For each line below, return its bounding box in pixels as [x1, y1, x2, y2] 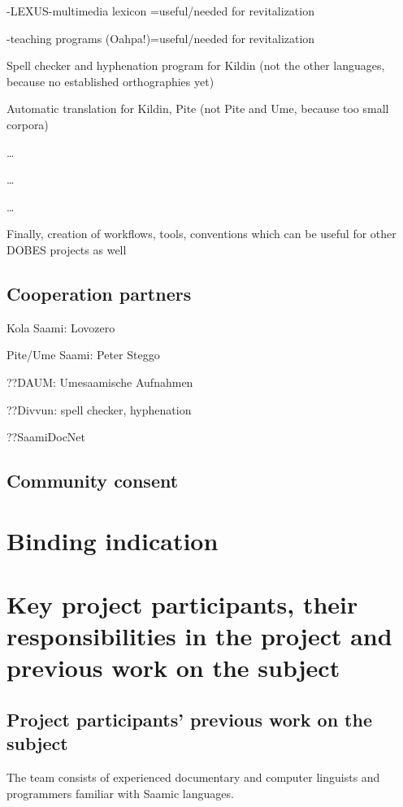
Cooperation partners [6, 280, 192, 306]
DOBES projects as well [6, 241, 127, 258]
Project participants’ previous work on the [6, 707, 372, 731]
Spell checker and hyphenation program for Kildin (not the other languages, [6, 57, 385, 74]
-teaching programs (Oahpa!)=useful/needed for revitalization [6, 29, 315, 46]
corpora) [6, 115, 49, 132]
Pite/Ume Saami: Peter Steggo [6, 346, 160, 363]
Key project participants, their [6, 588, 358, 621]
